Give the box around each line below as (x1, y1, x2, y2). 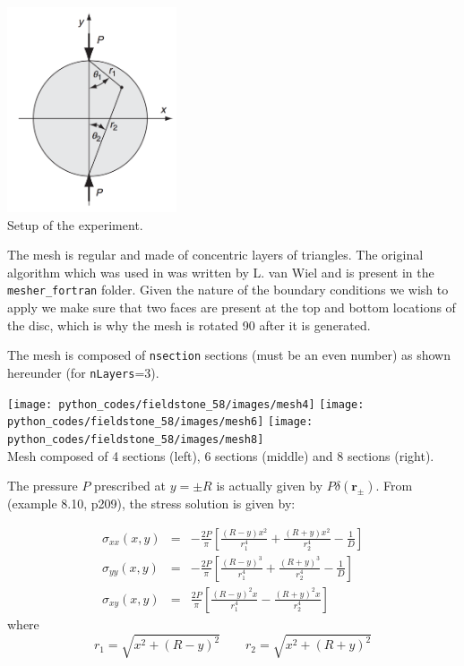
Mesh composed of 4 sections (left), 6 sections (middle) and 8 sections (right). (7, 446, 434, 465)
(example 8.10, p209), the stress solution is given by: (7, 494, 296, 513)
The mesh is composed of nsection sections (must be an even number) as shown (7, 346, 451, 364)
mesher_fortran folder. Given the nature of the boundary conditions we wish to (7, 280, 449, 299)
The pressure (7, 476, 78, 495)
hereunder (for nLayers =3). (7, 363, 159, 381)
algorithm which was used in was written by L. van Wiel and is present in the (7, 262, 434, 281)
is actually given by (216, 476, 323, 495)
